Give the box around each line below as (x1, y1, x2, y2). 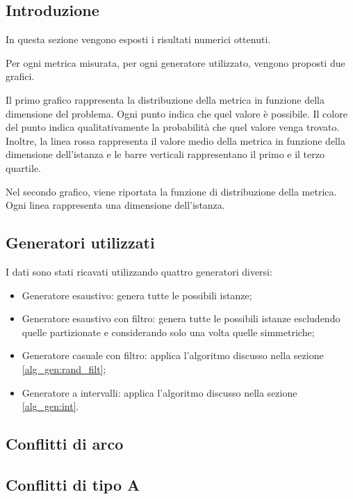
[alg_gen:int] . (22, 399, 79, 413)
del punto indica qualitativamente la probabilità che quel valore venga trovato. (6, 120, 340, 134)
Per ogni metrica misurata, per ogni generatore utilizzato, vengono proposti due (6, 55, 345, 70)
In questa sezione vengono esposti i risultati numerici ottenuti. (6, 32, 271, 47)
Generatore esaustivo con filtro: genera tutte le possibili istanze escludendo (22, 311, 340, 326)
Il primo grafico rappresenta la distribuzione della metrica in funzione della (6, 92, 325, 106)
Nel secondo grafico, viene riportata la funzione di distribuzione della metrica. (6, 184, 337, 198)
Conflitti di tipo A (6, 473, 140, 495)
